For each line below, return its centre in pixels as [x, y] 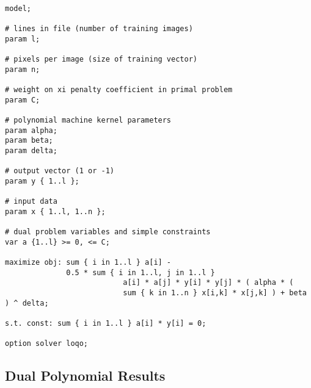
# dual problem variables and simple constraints [108, 232]
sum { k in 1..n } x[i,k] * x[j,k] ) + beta [215, 293]
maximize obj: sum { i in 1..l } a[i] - [88, 263]
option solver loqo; [47, 344]
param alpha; [31, 130]
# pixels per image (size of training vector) [101, 59]
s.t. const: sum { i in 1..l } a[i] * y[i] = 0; [106, 323]
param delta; [31, 150]
